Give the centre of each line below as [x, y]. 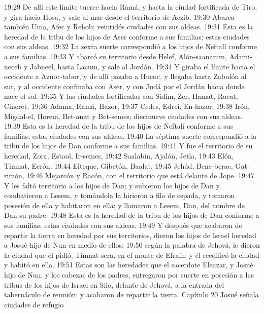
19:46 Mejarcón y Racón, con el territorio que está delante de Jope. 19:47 [140, 175]
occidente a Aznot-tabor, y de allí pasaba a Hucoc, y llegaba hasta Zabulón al [125, 76]
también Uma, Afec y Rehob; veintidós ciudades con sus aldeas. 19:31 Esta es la [129, 27]
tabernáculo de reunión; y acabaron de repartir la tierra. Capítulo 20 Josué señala [131, 295]
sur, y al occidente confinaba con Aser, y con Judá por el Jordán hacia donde [124, 86]
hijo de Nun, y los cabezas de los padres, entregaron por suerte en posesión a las [129, 275]
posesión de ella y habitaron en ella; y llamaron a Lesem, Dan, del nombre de [124, 205]
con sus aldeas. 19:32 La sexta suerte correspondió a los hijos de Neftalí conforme [130, 46]
